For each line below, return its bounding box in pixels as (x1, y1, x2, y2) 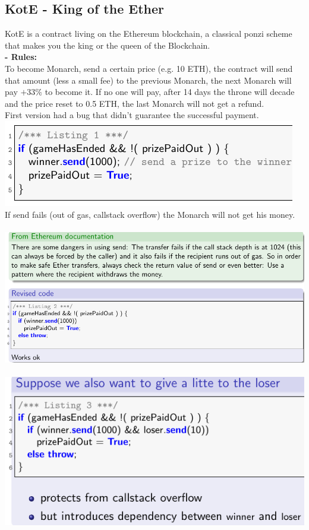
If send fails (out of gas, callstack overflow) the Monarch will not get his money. (5, 208, 295, 220)
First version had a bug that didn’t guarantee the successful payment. (5, 109, 259, 121)
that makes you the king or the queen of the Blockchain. (5, 39, 210, 51)
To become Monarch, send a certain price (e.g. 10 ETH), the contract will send (5, 62, 293, 74)
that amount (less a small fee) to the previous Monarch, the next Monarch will (5, 74, 292, 86)
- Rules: (5, 50, 37, 63)
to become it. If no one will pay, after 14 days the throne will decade (45, 85, 295, 98)
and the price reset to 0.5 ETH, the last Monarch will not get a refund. (5, 97, 264, 109)
